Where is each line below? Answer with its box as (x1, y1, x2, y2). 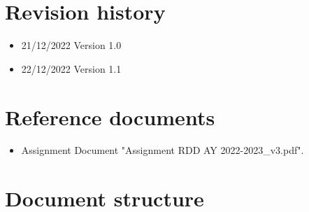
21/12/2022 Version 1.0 (21, 38, 122, 52)
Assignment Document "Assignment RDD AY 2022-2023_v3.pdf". (21, 143, 304, 157)
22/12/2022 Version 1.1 (21, 61, 122, 76)
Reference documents (5, 102, 215, 131)
